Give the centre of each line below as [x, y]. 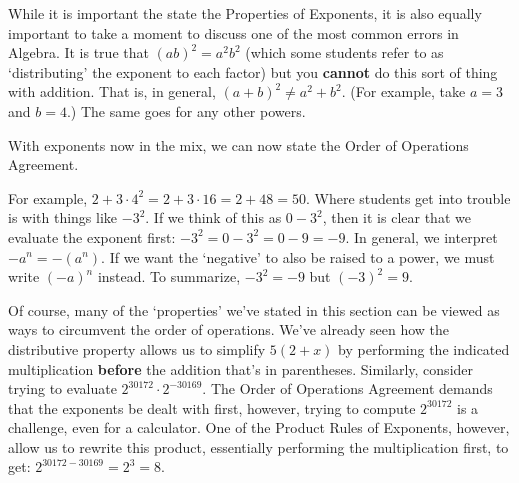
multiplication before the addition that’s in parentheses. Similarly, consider [241, 368]
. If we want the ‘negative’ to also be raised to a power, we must [298, 256]
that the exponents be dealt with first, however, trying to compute [212, 407]
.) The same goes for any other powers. [186, 110]
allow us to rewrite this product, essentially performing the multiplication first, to [258, 446]
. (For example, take [403, 91]
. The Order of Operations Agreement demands [347, 388]
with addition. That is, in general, [112, 91]
